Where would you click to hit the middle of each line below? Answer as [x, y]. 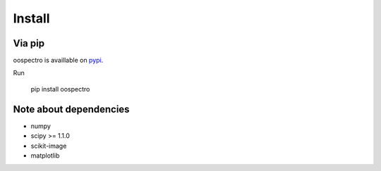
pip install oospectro [60, 89]
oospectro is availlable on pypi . [58, 61]
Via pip [29, 43]
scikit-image [49, 146]
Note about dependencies [71, 109]
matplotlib [45, 156]
